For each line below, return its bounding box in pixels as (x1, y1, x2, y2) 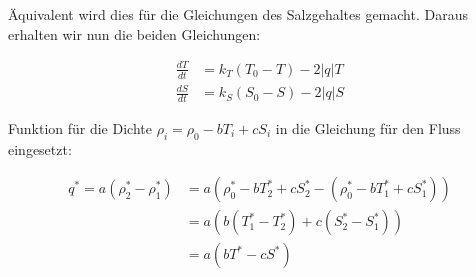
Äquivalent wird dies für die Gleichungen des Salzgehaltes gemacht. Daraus (8, 4, 468, 24)
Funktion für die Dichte (8, 117, 152, 138)
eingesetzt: (8, 138, 72, 159)
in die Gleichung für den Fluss (275, 117, 461, 138)
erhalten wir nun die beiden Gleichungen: (8, 23, 261, 44)
